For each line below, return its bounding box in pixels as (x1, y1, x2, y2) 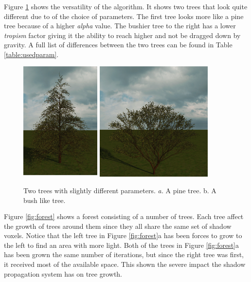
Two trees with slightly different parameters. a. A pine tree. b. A (23, 185, 216, 195)
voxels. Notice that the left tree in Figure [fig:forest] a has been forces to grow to (4, 230, 242, 241)
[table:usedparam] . (4, 49, 59, 59)
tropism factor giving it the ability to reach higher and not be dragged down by (4, 30, 241, 40)
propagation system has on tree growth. (4, 268, 123, 279)
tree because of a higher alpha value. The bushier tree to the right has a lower (4, 20, 236, 31)
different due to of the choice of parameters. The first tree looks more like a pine (4, 11, 244, 21)
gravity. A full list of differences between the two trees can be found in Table (4, 40, 233, 50)
